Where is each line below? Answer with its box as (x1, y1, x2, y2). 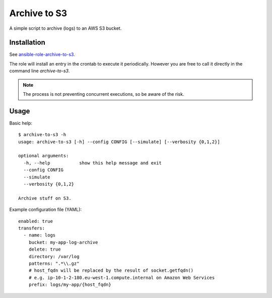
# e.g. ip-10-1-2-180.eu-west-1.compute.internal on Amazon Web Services (28, 275, 215, 280)
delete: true (28, 247, 61, 252)
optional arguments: (18, 153, 69, 159)
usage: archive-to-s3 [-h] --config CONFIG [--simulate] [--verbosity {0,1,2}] (18, 139, 220, 145)
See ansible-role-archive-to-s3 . (9, 51, 75, 57)
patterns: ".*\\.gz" (28, 260, 80, 266)
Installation (9, 38, 45, 47)
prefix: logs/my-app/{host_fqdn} (28, 282, 112, 287)
